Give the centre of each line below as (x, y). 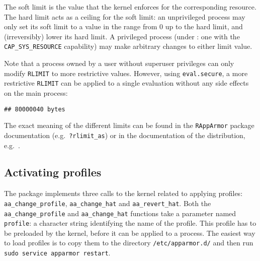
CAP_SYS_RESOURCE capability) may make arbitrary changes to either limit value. (128, 46)
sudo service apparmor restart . (57, 253)
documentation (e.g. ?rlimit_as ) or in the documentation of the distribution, (125, 135)
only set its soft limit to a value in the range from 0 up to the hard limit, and (123, 26)
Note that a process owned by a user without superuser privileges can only (119, 63)
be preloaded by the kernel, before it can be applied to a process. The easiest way (130, 233)
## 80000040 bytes (35, 109)
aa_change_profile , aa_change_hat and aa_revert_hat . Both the (108, 203)
